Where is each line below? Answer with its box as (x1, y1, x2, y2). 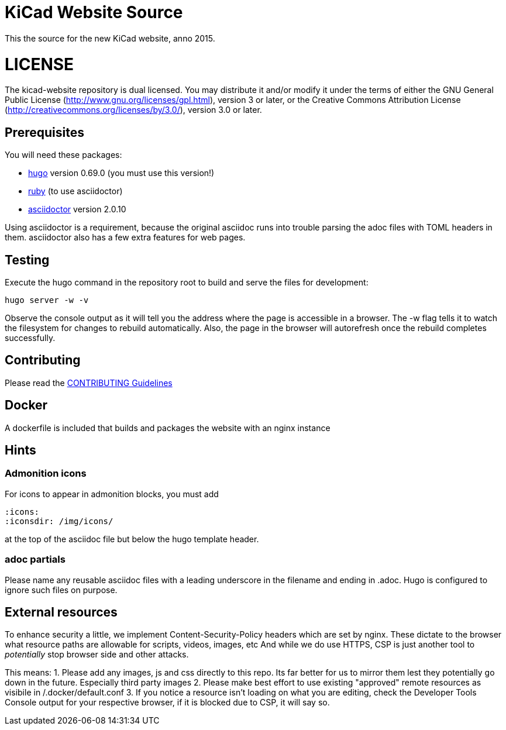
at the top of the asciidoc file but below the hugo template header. (5, 533, 259, 544)
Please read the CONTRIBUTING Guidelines (5, 377, 173, 388)
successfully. (5, 332, 56, 343)
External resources (5, 605, 118, 620)
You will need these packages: (5, 150, 122, 160)
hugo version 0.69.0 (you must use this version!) (28, 168, 215, 178)
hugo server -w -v (5, 295, 89, 305)
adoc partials (5, 553, 66, 566)
